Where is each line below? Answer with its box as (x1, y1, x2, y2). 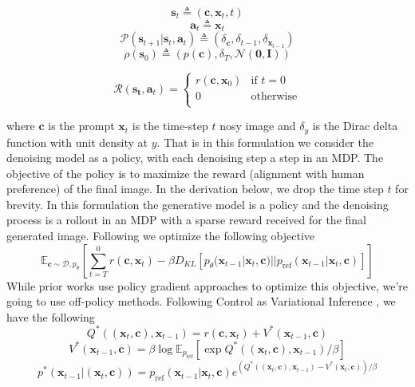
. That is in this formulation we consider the (156, 133, 373, 150)
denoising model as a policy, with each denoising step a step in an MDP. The (6, 149, 384, 166)
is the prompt (48, 117, 115, 134)
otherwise (251, 90, 298, 102)
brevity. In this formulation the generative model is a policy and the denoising (6, 195, 389, 212)
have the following (6, 308, 95, 325)
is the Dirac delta (312, 117, 398, 134)
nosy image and (219, 117, 296, 134)
